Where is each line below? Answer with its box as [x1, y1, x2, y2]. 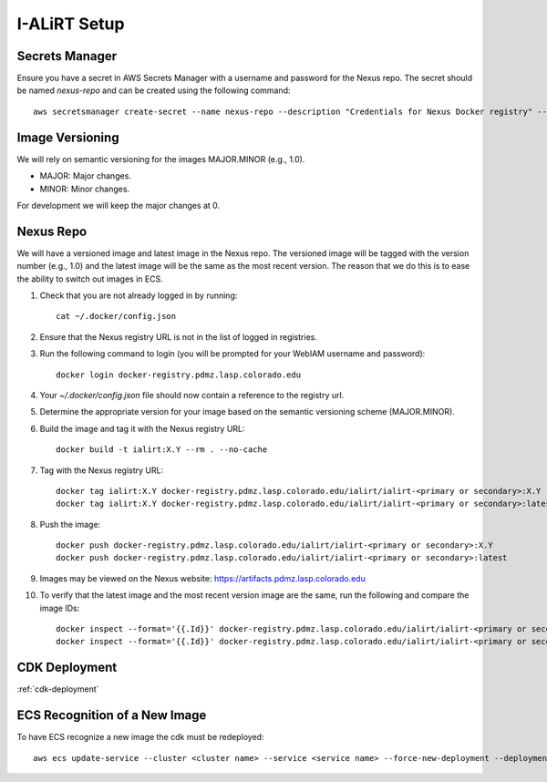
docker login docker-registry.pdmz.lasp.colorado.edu [56, 369, 301, 380]
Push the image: [39, 519, 101, 530]
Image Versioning [16, 129, 119, 145]
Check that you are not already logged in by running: [39, 290, 238, 301]
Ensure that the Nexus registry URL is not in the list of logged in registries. [39, 331, 318, 342]
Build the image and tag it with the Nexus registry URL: [39, 423, 245, 434]
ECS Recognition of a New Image [16, 707, 207, 724]
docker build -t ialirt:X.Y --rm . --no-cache [56, 445, 268, 455]
